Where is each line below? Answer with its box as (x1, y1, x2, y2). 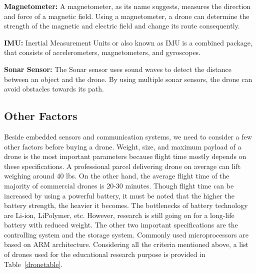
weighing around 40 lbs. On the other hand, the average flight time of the (4, 170, 229, 181)
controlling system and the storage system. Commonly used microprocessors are (4, 229, 248, 239)
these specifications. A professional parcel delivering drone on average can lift (4, 160, 241, 171)
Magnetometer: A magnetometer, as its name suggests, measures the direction (4, 1, 251, 11)
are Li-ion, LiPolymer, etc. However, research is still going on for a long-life (4, 209, 234, 220)
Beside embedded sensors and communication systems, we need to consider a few (4, 131, 252, 141)
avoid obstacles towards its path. (4, 83, 104, 94)
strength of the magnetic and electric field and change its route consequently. (4, 20, 240, 31)
